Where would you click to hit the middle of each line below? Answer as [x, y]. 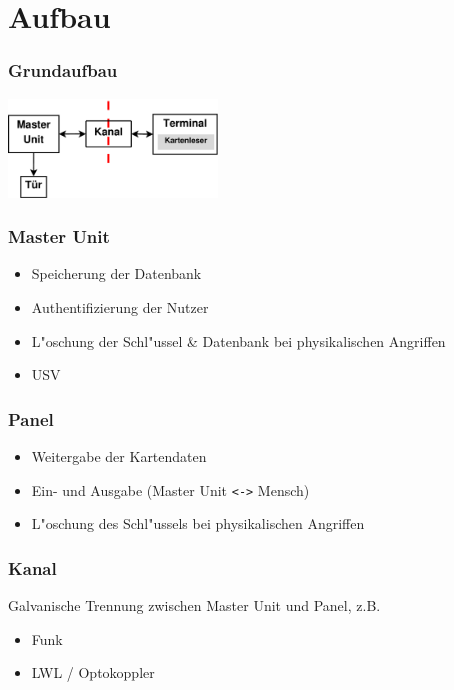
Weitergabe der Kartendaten [119, 456]
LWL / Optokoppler [93, 672]
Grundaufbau [63, 70]
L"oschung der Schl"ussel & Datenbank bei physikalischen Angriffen [238, 340]
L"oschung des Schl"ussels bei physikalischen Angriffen [198, 523]
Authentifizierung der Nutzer [120, 307]
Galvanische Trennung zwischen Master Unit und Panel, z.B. [194, 605]
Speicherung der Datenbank [116, 273]
